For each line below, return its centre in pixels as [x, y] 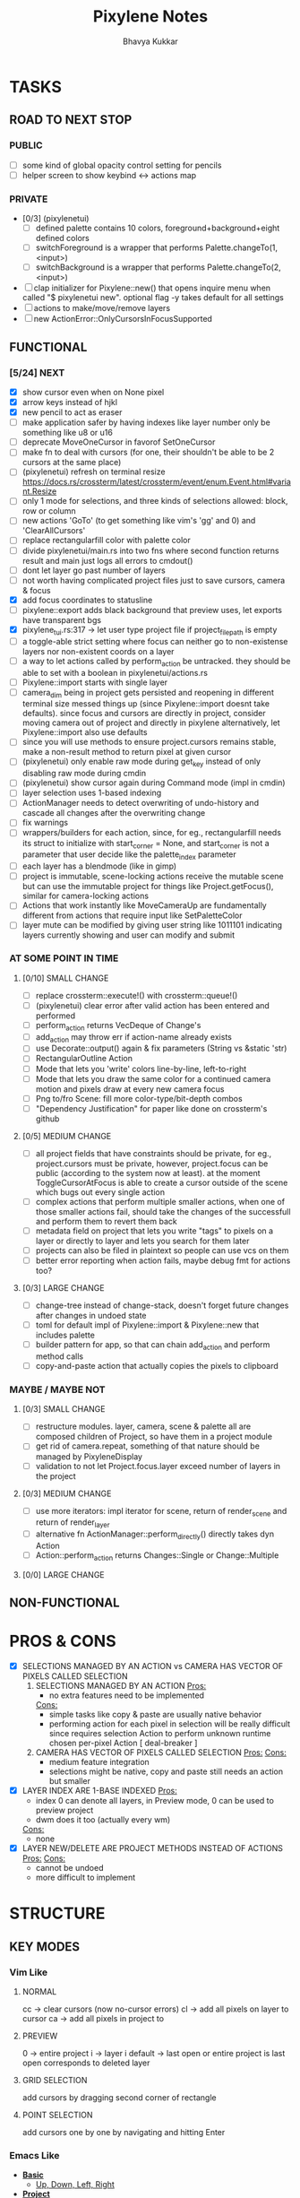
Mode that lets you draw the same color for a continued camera [153, 1078]
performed [56, 1016]
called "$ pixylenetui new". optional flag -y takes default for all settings [153, 298]
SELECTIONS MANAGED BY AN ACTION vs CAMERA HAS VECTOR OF [153, 1666]
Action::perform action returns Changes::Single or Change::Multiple [157, 1556]
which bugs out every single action [100, 1192]
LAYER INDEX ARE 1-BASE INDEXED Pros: [99, 1791]
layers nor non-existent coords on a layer [98, 651]
